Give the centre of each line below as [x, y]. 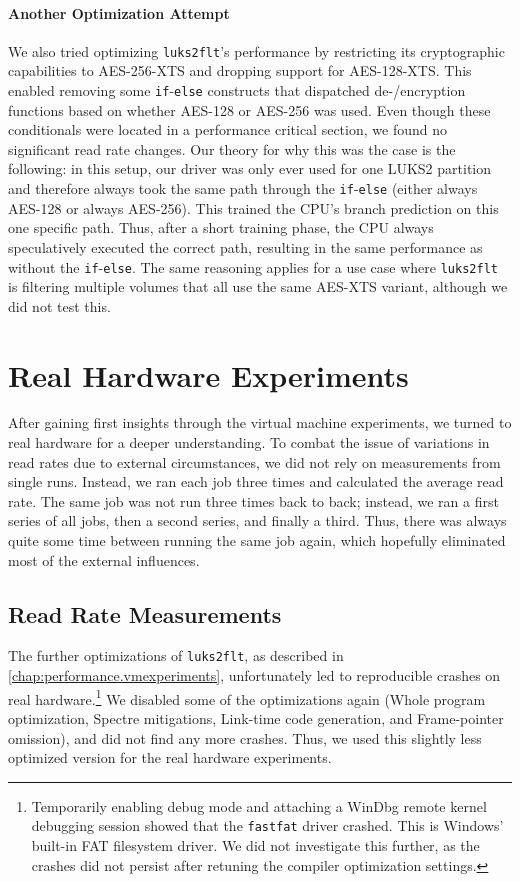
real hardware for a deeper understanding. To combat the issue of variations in [249, 442]
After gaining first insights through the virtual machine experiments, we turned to [260, 422]
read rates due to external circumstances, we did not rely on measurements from [254, 461]
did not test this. [59, 305]
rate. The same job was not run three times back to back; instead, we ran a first [253, 500]
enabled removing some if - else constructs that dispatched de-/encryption [237, 90]
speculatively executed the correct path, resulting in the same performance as [245, 246]
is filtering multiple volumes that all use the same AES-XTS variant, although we [258, 286]
